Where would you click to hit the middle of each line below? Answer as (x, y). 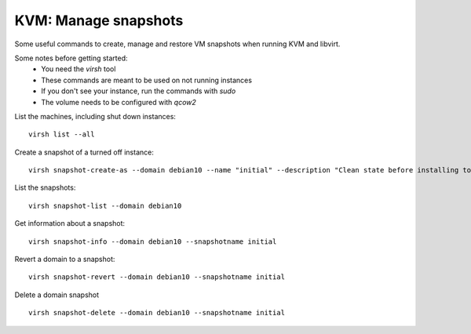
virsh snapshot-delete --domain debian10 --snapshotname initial (157, 313)
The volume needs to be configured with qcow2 (119, 102)
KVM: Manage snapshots (99, 20)
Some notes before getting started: (71, 58)
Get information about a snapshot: (70, 223)
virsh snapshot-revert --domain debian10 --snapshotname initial (157, 277)
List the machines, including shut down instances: (95, 116)
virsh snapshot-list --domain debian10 (105, 205)
